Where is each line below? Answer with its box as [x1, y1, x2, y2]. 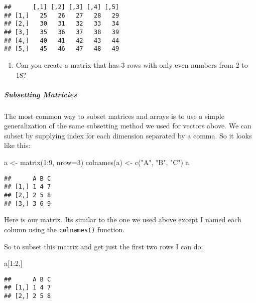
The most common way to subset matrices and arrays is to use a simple [4, 110, 224, 121]
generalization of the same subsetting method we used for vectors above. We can [4, 120, 251, 131]
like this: [4, 140, 31, 150]
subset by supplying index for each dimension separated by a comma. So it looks [4, 130, 252, 140]
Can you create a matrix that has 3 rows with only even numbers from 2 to [16, 59, 248, 70]
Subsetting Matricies [4, 89, 77, 99]
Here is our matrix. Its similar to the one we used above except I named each [4, 214, 241, 225]
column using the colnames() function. [4, 224, 125, 234]
